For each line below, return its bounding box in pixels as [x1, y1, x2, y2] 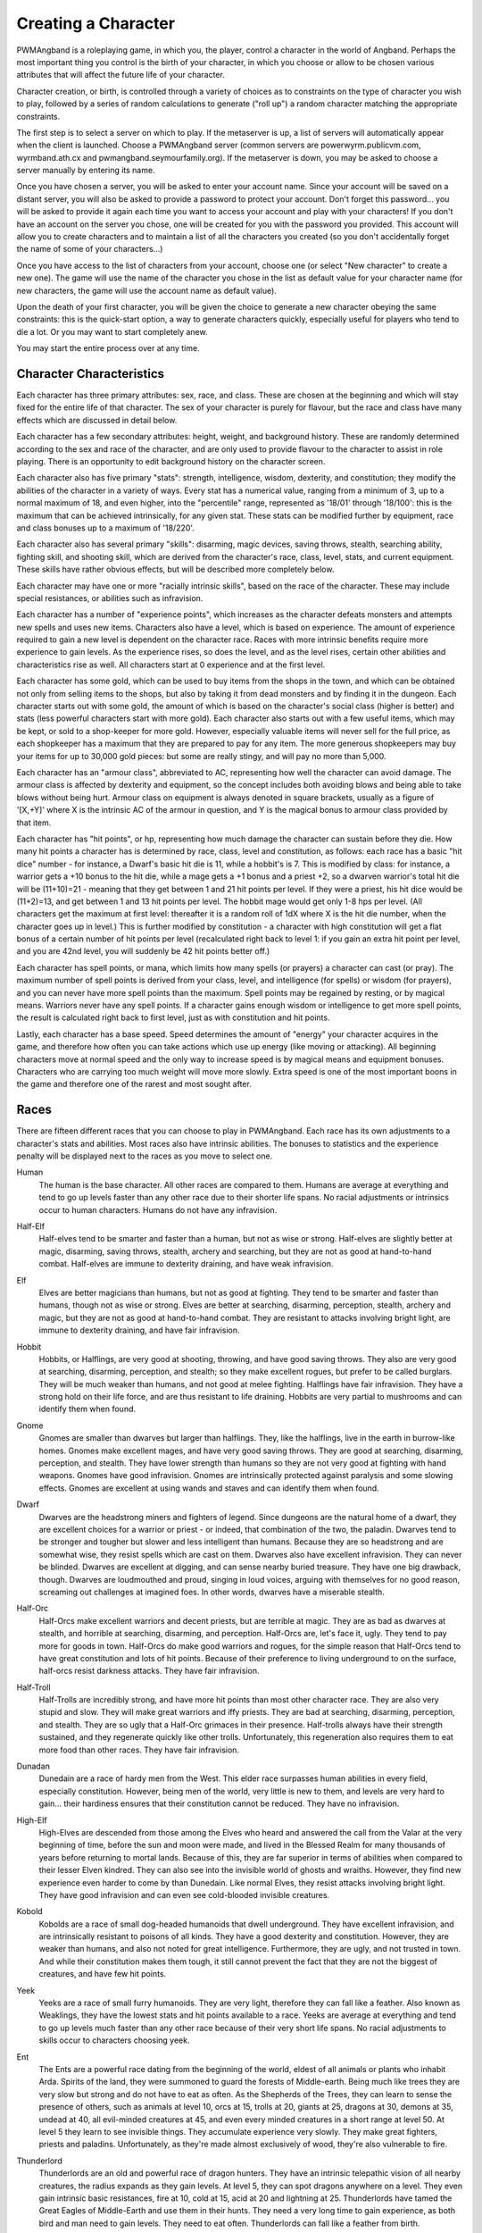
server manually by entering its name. [16, 165, 155, 176]
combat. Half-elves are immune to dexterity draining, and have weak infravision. [38, 1259, 334, 1269]
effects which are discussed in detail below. [16, 414, 178, 425]
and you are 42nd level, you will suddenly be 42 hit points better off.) [16, 946, 270, 957]
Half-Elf [16, 1221, 45, 1232]
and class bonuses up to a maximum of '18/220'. [16, 523, 195, 533]
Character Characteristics [16, 366, 165, 381]
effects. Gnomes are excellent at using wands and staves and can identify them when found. [38, 1483, 379, 1493]
